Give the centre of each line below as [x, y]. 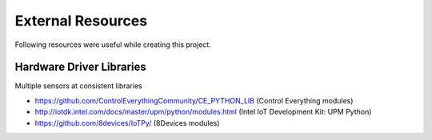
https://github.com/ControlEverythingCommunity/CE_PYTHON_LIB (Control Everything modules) [194, 100]
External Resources [81, 21]
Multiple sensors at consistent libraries [79, 86]
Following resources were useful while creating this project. [113, 45]
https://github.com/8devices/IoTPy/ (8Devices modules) [127, 122]
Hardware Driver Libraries [81, 67]
